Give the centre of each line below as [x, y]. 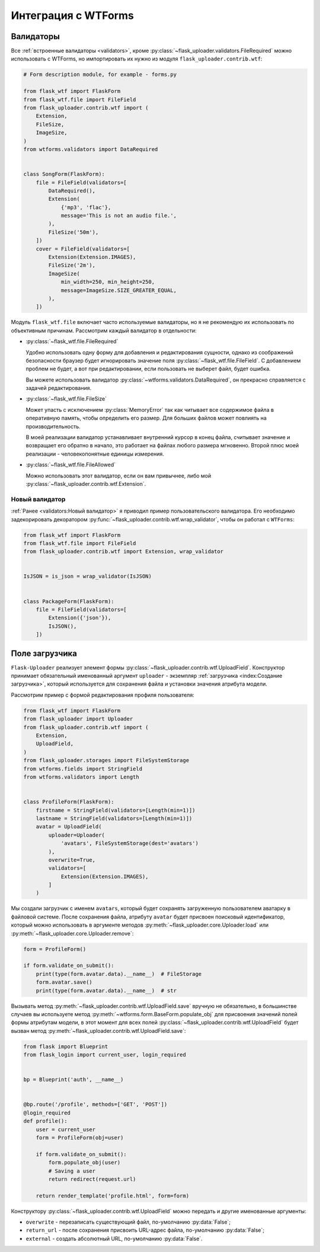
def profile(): [45, 1121]
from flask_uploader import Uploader [78, 719]
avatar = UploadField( [69, 827]
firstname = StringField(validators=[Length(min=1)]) [116, 810]
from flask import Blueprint [66, 1046]
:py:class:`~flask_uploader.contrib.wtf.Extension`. [86, 484]
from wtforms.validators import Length [81, 777]
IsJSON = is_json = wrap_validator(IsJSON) [88, 577]
